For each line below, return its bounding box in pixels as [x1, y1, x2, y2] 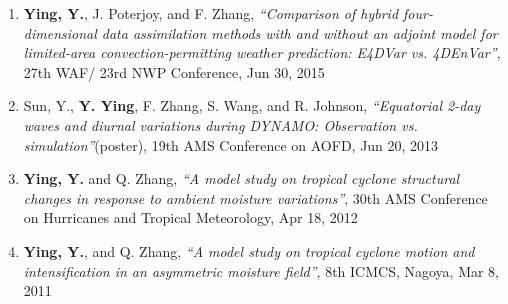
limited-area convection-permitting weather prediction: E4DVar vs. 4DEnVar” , [23, 42, 501, 63]
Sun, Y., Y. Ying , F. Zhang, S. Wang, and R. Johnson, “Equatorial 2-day [23, 95, 481, 116]
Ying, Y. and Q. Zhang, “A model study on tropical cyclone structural [23, 168, 460, 189]
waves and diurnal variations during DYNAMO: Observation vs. [23, 114, 418, 135]
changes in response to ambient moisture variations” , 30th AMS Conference [23, 187, 488, 208]
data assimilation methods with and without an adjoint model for [101, 22, 498, 43]
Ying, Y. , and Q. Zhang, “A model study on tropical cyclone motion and [23, 240, 475, 261]
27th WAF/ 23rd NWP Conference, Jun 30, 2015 [23, 61, 325, 82]
